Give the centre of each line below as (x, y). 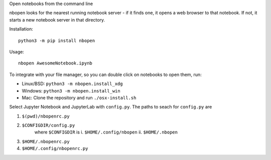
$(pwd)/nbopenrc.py (46, 116)
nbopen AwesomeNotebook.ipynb (55, 63)
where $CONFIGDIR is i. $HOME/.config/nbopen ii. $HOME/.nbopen (106, 132)
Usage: (17, 51)
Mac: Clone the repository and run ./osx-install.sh (79, 97)
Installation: (21, 29)
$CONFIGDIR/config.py (48, 125)
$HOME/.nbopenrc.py (46, 141)
